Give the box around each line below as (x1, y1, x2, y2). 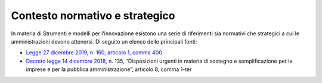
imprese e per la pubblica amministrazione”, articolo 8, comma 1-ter (26, 66, 192, 73)
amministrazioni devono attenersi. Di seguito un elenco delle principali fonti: (11, 38, 197, 45)
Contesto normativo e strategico (11, 9, 175, 22)
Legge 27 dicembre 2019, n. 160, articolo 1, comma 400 (26, 49, 162, 56)
